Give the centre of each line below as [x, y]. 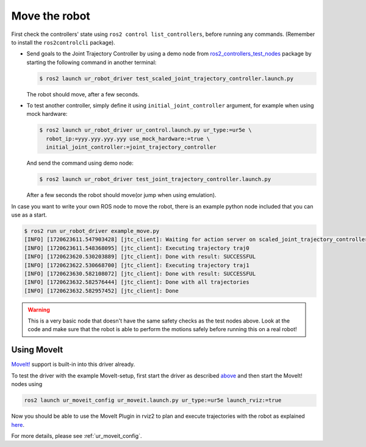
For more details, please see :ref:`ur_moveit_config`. [77, 435]
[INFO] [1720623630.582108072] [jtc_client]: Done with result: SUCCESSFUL [140, 274]
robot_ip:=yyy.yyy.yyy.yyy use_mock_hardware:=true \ [128, 138]
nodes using [27, 384]
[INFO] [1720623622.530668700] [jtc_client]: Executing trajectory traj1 [137, 265]
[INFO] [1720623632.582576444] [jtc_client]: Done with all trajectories [137, 282]
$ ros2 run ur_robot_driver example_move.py [92, 231]
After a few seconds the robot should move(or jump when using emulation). [121, 195]
